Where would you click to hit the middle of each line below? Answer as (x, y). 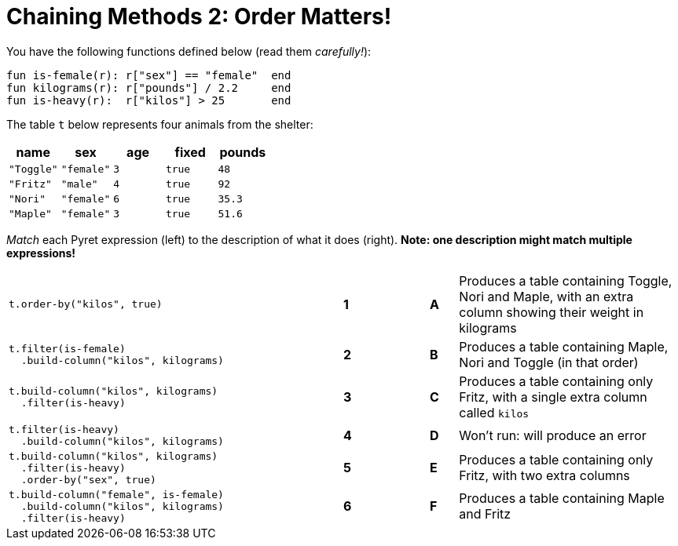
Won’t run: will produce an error (553, 435)
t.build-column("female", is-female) (116, 494)
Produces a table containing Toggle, (566, 280)
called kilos (494, 412)
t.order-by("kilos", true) (86, 304)
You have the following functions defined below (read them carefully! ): (189, 51)
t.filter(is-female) (67, 348)
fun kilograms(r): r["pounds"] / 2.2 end (149, 87)
